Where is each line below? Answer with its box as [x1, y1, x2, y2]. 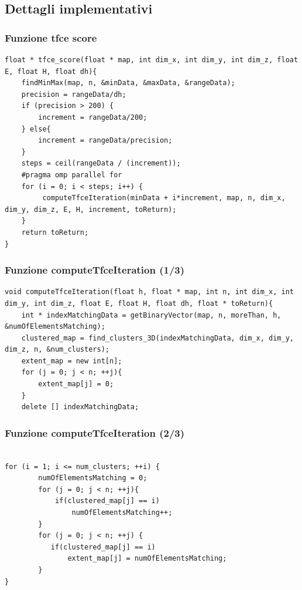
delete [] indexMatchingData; [21, 403, 139, 412]
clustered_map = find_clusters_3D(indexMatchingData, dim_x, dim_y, [21, 333, 294, 342]
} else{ [21, 124, 51, 133]
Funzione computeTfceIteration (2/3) [5, 425, 185, 440]
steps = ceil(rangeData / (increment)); [21, 159, 181, 168]
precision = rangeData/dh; [21, 90, 126, 99]
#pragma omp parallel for [21, 170, 122, 179]
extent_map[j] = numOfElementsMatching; [67, 554, 227, 563]
